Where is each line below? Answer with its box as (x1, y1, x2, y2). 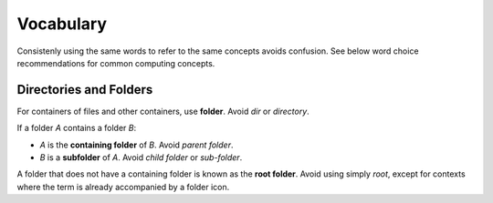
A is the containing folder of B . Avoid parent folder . (39, 139, 234, 150)
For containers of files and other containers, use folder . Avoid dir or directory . (16, 106, 309, 117)
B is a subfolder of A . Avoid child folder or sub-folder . (39, 152, 243, 163)
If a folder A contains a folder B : (16, 123, 137, 134)
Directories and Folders (16, 82, 153, 97)
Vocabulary (16, 14, 107, 34)
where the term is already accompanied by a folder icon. (16, 181, 230, 192)
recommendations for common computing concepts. (16, 57, 215, 68)
